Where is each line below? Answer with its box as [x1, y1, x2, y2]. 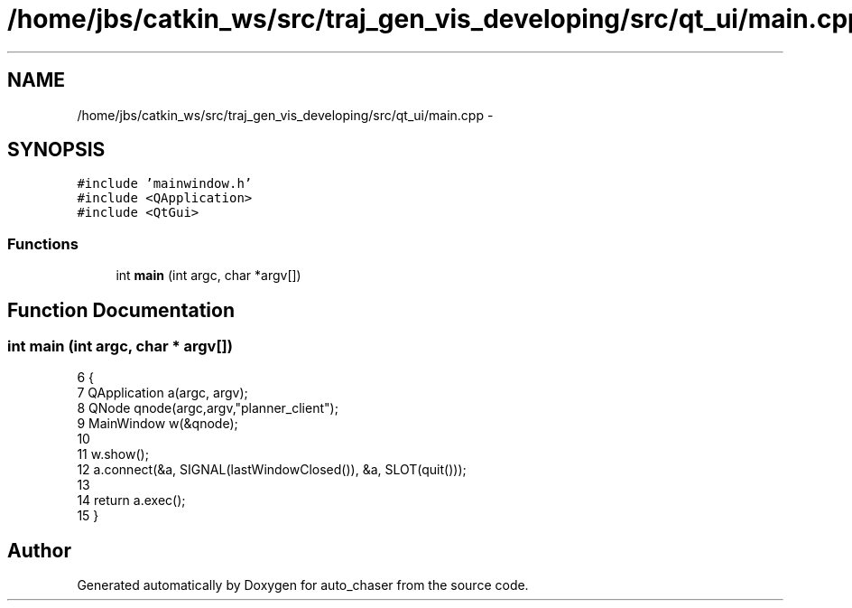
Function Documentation [7, 298, 235, 322]
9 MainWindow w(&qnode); [77, 416, 238, 432]
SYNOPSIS [7, 138, 106, 162]
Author [7, 538, 71, 562]
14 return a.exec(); [77, 492, 186, 509]
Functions [7, 234, 79, 253]
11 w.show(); [77, 446, 149, 463]
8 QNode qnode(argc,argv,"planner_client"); [77, 400, 338, 416]
